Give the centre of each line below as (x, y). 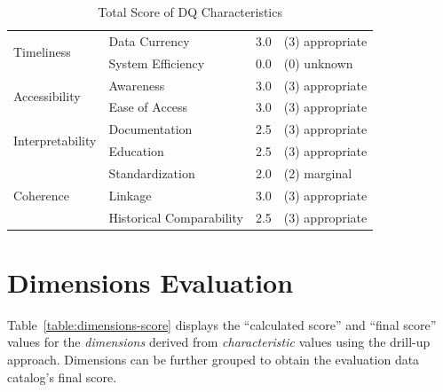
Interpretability (55, 140)
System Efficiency (157, 63)
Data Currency (149, 40)
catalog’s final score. (62, 376)
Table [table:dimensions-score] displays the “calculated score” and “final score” (222, 324)
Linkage (130, 195)
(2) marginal (318, 172)
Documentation (150, 129)
